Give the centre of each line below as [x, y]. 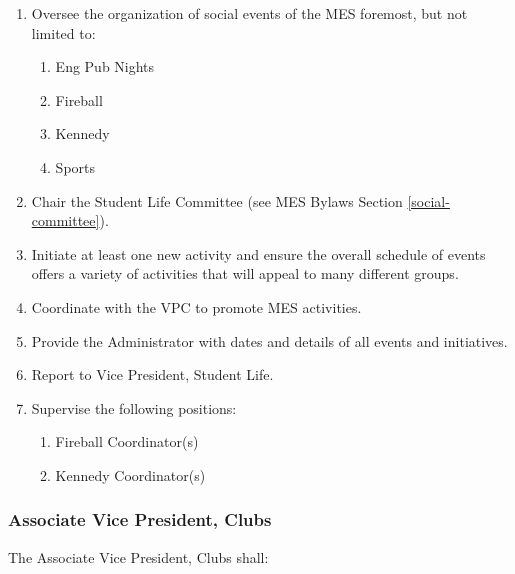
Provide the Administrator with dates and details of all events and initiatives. [269, 340]
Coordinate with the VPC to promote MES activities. [196, 306]
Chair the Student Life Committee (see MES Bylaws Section [217, 200]
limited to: [63, 32]
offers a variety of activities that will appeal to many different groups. [245, 273]
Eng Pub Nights [105, 66]
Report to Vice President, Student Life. [152, 374]
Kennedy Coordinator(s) [130, 474]
